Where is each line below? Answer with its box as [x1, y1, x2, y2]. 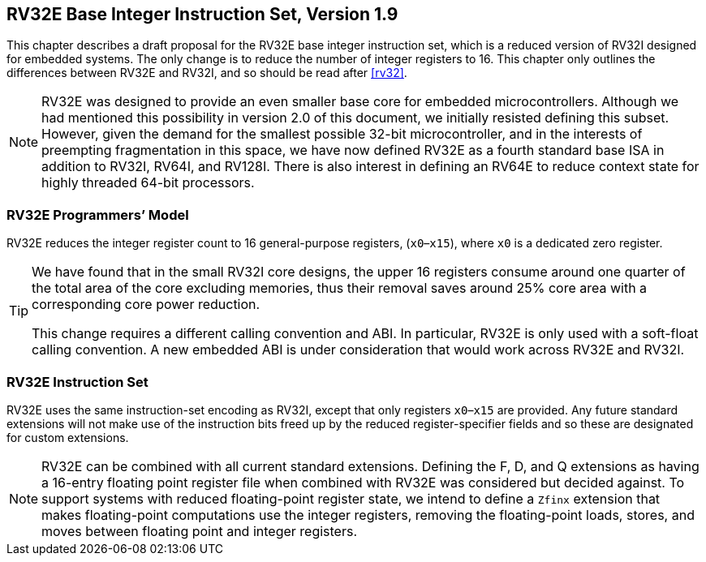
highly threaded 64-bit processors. [41, 174, 255, 191]
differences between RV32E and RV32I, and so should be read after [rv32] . [6, 66, 407, 80]
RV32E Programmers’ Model [6, 206, 189, 223]
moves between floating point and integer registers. [41, 522, 358, 539]
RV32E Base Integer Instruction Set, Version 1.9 [6, 4, 398, 24]
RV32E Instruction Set [6, 373, 149, 390]
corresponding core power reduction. [32, 296, 260, 313]
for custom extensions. [6, 430, 129, 444]
